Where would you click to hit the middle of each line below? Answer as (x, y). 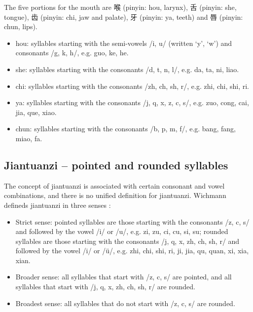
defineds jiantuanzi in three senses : (57, 205)
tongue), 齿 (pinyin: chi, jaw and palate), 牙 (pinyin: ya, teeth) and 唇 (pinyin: (124, 17)
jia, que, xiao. (36, 112)
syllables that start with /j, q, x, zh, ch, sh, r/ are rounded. (105, 287)
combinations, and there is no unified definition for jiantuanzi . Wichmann (115, 195)
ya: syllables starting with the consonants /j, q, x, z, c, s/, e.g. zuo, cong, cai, (132, 102)
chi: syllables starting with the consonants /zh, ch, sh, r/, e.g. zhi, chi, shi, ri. (132, 86)
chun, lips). (21, 26)
